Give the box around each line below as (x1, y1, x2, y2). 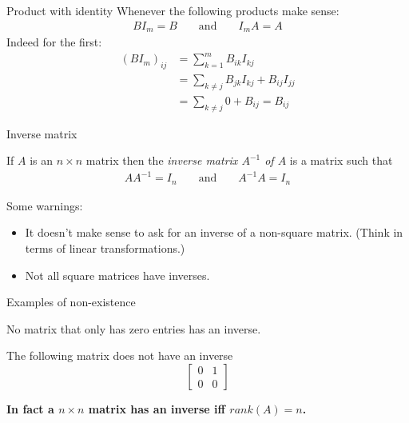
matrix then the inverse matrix (85, 152, 238, 169)
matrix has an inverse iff (88, 400, 225, 417)
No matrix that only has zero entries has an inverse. (6, 320, 261, 337)
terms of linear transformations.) (25, 240, 185, 257)
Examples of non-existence (6, 293, 136, 310)
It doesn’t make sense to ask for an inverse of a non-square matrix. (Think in (25, 224, 403, 241)
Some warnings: (6, 197, 83, 213)
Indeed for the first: (6, 34, 102, 50)
